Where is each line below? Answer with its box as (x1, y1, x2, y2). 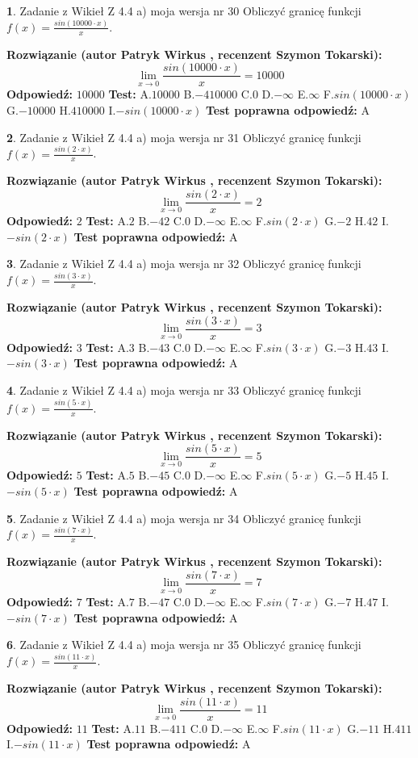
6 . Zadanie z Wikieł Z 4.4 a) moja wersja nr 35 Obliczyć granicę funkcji (6, 636, 362, 653)
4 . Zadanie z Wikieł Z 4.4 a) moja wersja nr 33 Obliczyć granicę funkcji (6, 381, 362, 398)
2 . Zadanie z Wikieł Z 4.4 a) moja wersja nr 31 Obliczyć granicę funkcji (6, 128, 362, 145)
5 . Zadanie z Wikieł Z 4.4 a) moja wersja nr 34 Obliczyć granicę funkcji (6, 509, 362, 526)
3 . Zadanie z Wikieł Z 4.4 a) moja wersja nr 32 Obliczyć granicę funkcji (6, 255, 362, 272)
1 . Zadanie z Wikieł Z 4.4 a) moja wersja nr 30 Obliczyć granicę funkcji (6, 2, 362, 19)
